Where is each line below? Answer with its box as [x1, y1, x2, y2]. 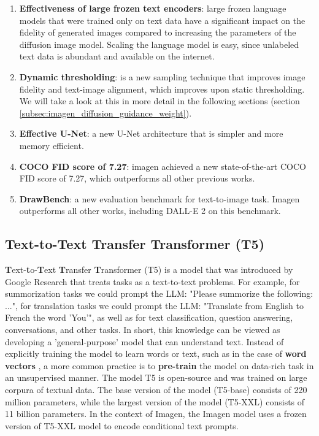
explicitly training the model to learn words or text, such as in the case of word [5, 347, 307, 360]
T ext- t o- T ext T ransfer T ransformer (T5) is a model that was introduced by [5, 263, 293, 276]
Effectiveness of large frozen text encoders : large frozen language [19, 2, 286, 14]
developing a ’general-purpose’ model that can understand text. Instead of [5, 335, 284, 348]
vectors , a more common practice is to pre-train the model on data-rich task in [5, 359, 314, 372]
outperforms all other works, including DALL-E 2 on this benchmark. [19, 204, 281, 217]
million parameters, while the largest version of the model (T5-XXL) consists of [5, 395, 305, 408]
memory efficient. [19, 139, 84, 151]
